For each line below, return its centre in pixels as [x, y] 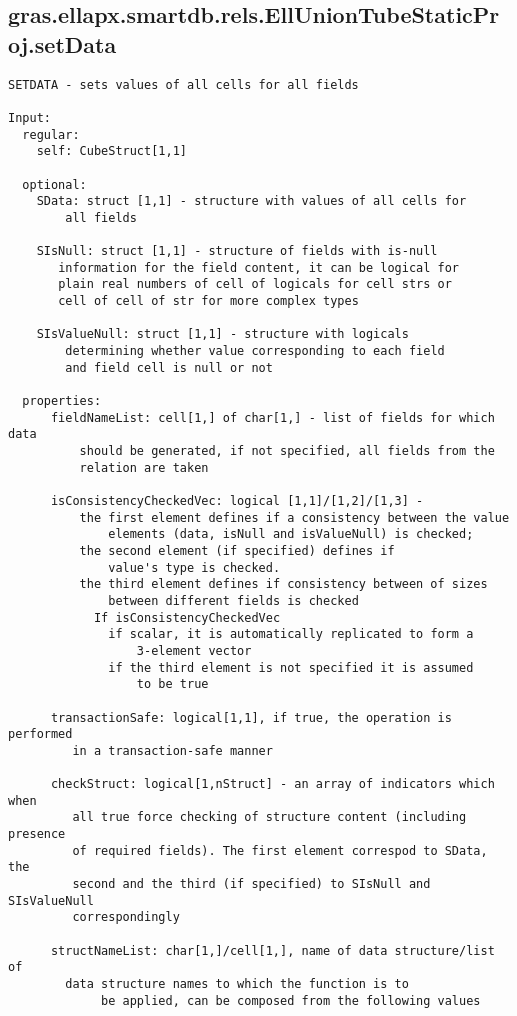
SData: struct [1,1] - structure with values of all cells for [251, 201]
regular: [51, 134]
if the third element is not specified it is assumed [291, 667]
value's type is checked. [194, 567]
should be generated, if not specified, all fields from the [287, 451]
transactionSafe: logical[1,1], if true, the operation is [251, 717]
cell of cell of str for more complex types [208, 301]
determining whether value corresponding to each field [255, 351]
